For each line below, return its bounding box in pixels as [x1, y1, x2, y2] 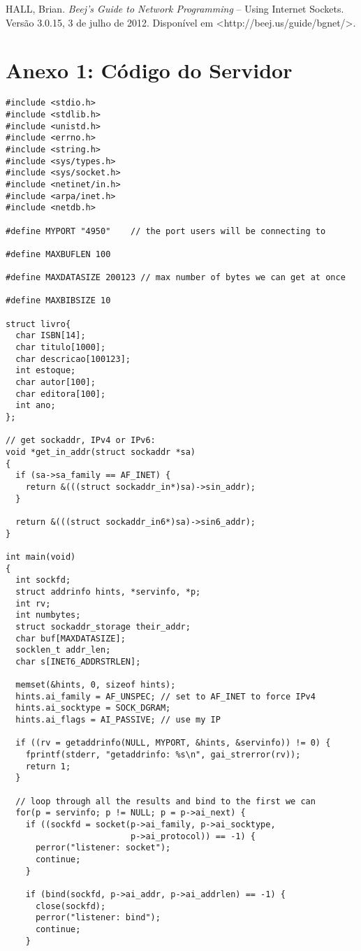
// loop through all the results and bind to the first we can [15, 796, 316, 806]
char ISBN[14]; [15, 331, 86, 341]
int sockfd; [15, 575, 71, 586]
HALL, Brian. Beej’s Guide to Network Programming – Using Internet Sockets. [6, 1, 344, 15]
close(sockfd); [35, 901, 106, 911]
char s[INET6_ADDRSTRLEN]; [15, 656, 141, 667]
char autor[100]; [15, 377, 96, 388]
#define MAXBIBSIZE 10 [6, 296, 111, 306]
